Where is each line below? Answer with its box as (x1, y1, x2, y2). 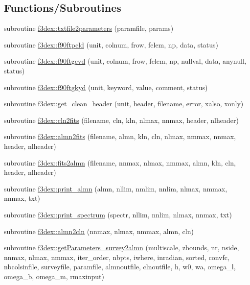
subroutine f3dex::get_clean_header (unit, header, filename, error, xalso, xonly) (4, 98, 244, 109)
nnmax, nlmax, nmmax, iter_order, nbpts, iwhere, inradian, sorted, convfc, (4, 252, 229, 262)
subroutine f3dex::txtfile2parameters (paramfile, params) (4, 23, 174, 33)
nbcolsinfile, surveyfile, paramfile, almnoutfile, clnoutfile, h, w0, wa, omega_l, (4, 261, 236, 272)
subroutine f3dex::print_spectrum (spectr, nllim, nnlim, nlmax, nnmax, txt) (4, 209, 232, 219)
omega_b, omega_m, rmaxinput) (4, 271, 104, 281)
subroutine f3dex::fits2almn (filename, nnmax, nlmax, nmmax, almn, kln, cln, (4, 157, 236, 167)
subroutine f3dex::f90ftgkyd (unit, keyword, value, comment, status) (4, 82, 208, 92)
